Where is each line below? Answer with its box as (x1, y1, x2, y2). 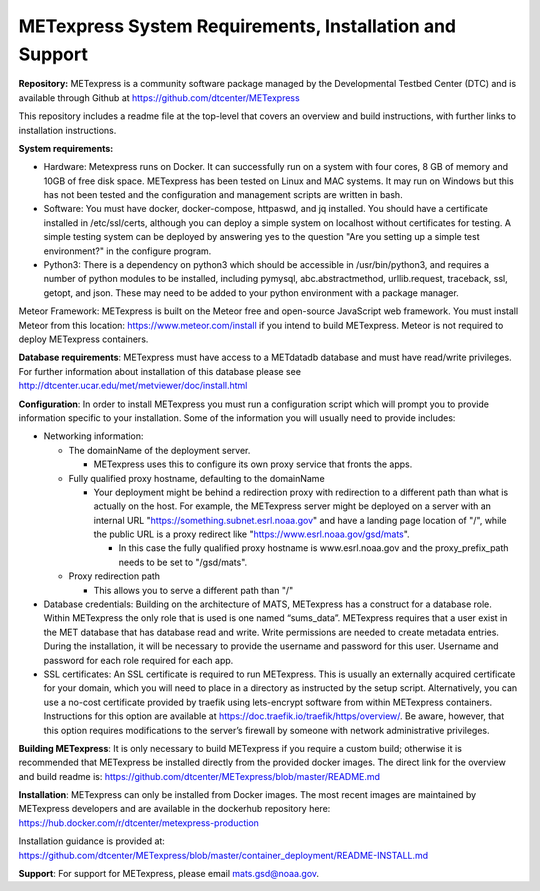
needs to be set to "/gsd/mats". (118, 556, 248, 568)
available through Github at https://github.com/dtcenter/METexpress (18, 91, 300, 104)
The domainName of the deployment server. (68, 444, 251, 456)
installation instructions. (18, 124, 117, 136)
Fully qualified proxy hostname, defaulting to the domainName (68, 472, 325, 484)
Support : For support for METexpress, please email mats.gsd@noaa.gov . (18, 868, 320, 880)
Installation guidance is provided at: (18, 835, 165, 847)
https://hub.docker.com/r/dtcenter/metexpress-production (18, 816, 260, 829)
